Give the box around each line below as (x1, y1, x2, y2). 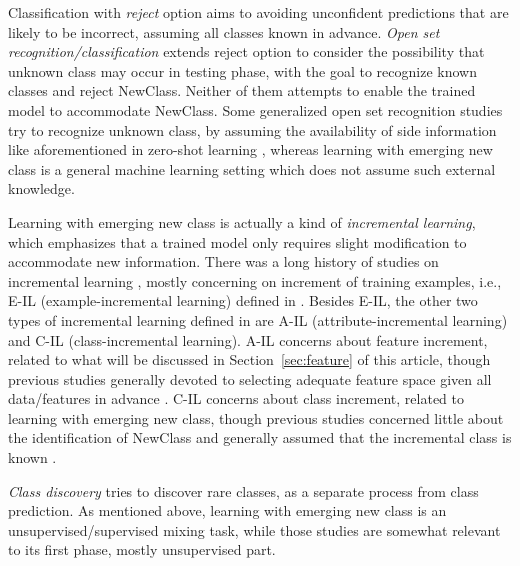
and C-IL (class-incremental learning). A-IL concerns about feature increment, (8, 329, 488, 350)
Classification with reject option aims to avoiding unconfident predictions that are (8, 2, 509, 22)
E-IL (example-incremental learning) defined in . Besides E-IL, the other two (8, 290, 478, 311)
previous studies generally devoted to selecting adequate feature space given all (8, 368, 492, 389)
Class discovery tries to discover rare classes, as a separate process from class (8, 480, 479, 501)
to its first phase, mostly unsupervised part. (8, 539, 276, 560)
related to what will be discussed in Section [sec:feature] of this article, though (8, 349, 491, 370)
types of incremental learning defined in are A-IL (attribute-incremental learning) (8, 309, 508, 330)
